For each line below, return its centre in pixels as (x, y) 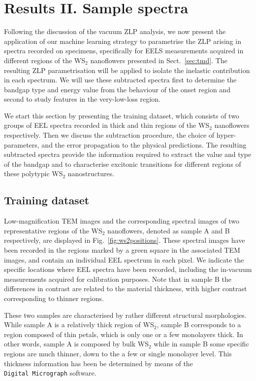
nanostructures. (91, 173)
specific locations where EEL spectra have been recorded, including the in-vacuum (128, 269)
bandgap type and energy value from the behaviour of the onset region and (117, 89)
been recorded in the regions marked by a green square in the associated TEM (122, 250)
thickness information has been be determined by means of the (98, 363)
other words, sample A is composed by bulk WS (76, 344)
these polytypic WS (33, 173)
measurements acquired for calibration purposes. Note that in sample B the (118, 279)
